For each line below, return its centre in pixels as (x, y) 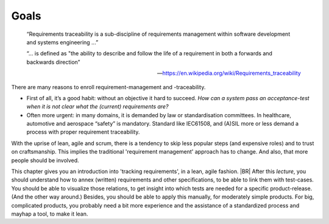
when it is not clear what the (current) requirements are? (97, 107)
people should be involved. (45, 160)
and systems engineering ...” (62, 42)
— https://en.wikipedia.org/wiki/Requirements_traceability (229, 73)
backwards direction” (53, 62)
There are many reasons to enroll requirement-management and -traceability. (108, 87)
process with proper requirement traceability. (83, 132)
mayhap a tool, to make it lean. (50, 214)
